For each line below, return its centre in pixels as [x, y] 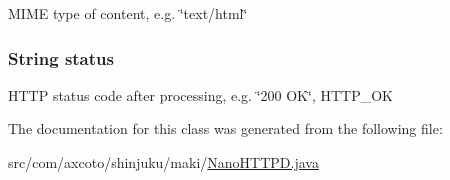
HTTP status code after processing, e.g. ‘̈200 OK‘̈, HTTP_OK [200, 94]
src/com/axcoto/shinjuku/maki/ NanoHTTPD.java [163, 162]
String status [61, 57]
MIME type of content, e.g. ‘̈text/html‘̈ [128, 13]
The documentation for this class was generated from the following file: [225, 128]
